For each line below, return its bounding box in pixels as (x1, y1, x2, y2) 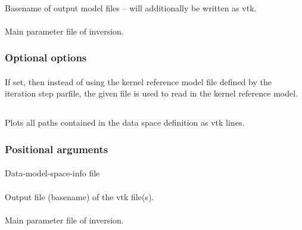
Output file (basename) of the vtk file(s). (5, 190, 154, 203)
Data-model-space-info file (5, 167, 100, 179)
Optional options (5, 50, 87, 65)
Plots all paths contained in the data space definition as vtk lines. (5, 116, 245, 129)
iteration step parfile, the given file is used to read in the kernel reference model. (5, 87, 298, 100)
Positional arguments (5, 141, 108, 156)
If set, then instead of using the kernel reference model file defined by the (5, 75, 272, 88)
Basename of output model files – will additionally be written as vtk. (5, 1, 257, 14)
